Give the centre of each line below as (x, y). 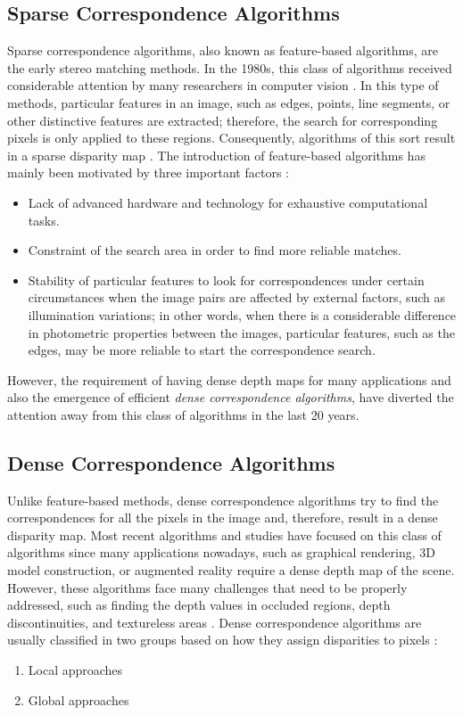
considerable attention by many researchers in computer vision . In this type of (223, 85)
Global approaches (79, 699)
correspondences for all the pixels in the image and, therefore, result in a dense (223, 518)
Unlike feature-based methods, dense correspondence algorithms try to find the (223, 500)
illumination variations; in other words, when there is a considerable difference (242, 314)
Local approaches (75, 670)
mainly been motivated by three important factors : (148, 173)
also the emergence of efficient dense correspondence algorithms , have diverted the (231, 397)
